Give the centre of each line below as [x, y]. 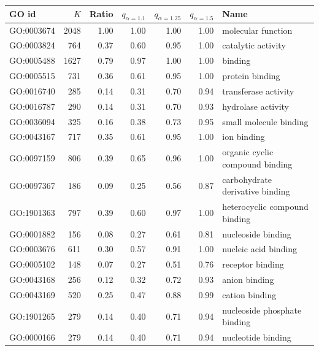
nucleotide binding [257, 337]
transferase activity [258, 91]
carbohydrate [247, 179]
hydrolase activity [256, 106]
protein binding [251, 76]
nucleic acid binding [260, 249]
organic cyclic [248, 152]
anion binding [248, 280]
